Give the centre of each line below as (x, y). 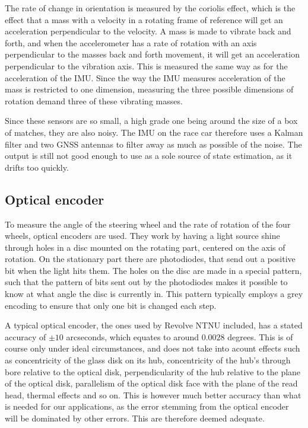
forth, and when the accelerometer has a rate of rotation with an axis (131, 42)
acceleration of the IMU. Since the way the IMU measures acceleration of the (145, 77)
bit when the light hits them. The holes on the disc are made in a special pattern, (153, 270)
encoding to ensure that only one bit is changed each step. (111, 305)
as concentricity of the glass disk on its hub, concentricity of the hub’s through (148, 360)
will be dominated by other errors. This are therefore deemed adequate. (135, 418)
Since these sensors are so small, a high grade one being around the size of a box (151, 121)
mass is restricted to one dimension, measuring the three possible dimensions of (149, 89)
